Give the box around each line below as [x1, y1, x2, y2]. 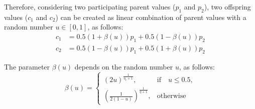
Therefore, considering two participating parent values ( [4, 1, 176, 11]
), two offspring [204, 1, 251, 11]
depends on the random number [74, 61, 173, 71]
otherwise [157, 92, 186, 100]
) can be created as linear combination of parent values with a [55, 11, 246, 22]
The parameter [4, 61, 50, 71]
